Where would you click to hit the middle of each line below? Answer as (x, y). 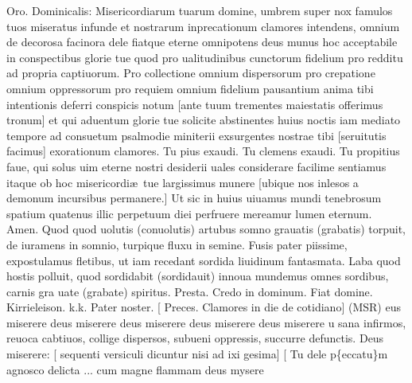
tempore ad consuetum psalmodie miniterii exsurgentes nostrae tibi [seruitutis (196, 135)
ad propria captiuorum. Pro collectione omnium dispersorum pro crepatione (191, 73)
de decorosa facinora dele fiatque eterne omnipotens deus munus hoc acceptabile (202, 42)
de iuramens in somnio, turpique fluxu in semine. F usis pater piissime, (177, 244)
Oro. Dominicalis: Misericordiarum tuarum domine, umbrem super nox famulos (200, 10)
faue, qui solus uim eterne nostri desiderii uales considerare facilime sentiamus (196, 166)
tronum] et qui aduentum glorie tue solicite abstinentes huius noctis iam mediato (204, 120)
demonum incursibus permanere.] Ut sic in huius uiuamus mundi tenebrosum (194, 198)
